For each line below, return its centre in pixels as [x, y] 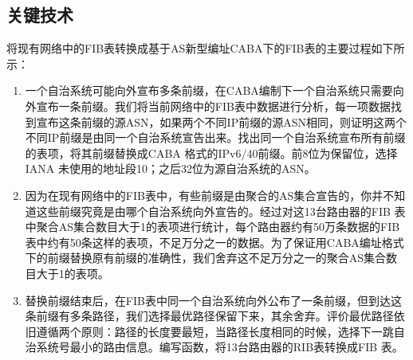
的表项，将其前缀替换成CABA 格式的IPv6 [133, 153]
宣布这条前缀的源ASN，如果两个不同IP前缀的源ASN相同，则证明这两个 [221, 121]
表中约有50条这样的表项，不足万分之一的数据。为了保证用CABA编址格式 [214, 242]
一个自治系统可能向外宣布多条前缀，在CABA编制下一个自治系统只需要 [209, 90]
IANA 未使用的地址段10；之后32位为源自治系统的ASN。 [170, 168]
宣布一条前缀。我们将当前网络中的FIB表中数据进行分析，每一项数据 [213, 106]
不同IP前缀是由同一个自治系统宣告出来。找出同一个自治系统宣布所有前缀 [215, 137]
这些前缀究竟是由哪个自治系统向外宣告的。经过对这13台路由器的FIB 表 [221, 211]
